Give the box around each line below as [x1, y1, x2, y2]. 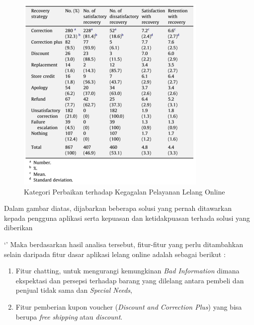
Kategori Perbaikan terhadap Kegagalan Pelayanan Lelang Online [24, 186, 225, 196]
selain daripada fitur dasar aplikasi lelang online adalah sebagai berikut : [4, 249, 226, 259]
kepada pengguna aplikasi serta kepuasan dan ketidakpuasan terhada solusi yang [4, 212, 250, 223]
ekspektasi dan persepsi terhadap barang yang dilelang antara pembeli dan [15, 275, 244, 285]
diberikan [4, 222, 33, 233]
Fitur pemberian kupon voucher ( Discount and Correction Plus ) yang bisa [15, 301, 242, 312]
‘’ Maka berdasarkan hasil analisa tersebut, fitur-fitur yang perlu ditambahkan [4, 239, 243, 249]
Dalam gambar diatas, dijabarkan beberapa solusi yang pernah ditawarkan [4, 203, 232, 213]
